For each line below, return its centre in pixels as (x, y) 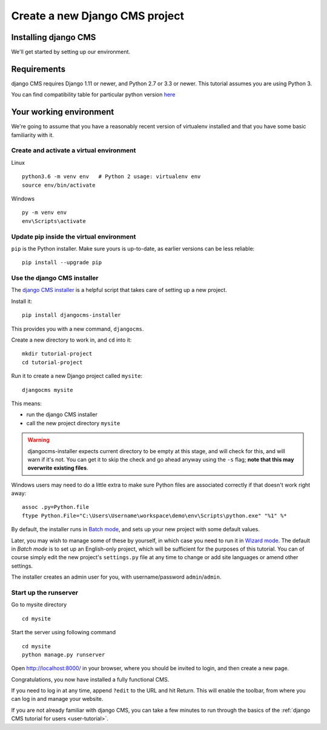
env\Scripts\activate (54, 221)
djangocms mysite (48, 390)
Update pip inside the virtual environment (74, 236)
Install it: (22, 301)
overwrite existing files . (58, 468)
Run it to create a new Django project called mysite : (77, 376)
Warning (38, 440)
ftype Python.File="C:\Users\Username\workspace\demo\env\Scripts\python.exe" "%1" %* (154, 516)
